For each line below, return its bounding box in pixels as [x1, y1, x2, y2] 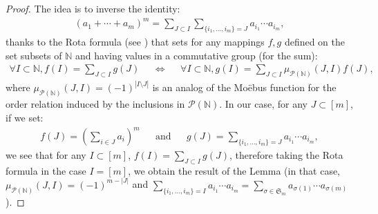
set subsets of [6, 48, 62, 62]
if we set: [6, 110, 44, 124]
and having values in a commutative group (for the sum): [75, 48, 318, 62]
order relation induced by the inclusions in [6, 97, 185, 111]
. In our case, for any [219, 97, 308, 111]
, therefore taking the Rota [229, 148, 343, 162]
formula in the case [6, 163, 86, 177]
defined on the [284, 34, 346, 48]
